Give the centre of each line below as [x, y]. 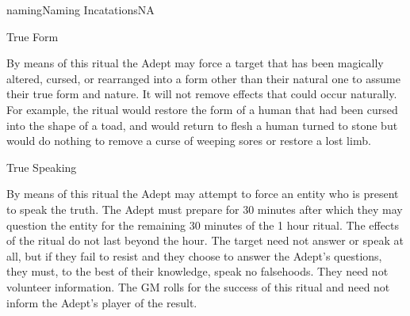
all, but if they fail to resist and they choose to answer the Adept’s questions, [194, 255]
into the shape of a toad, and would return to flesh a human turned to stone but [202, 125]
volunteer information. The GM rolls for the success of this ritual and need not [198, 286]
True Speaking [42, 167]
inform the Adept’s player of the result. [102, 302]
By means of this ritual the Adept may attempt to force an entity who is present [203, 194]
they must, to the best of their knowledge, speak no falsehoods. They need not [197, 271]
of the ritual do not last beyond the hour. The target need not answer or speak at [205, 240]
